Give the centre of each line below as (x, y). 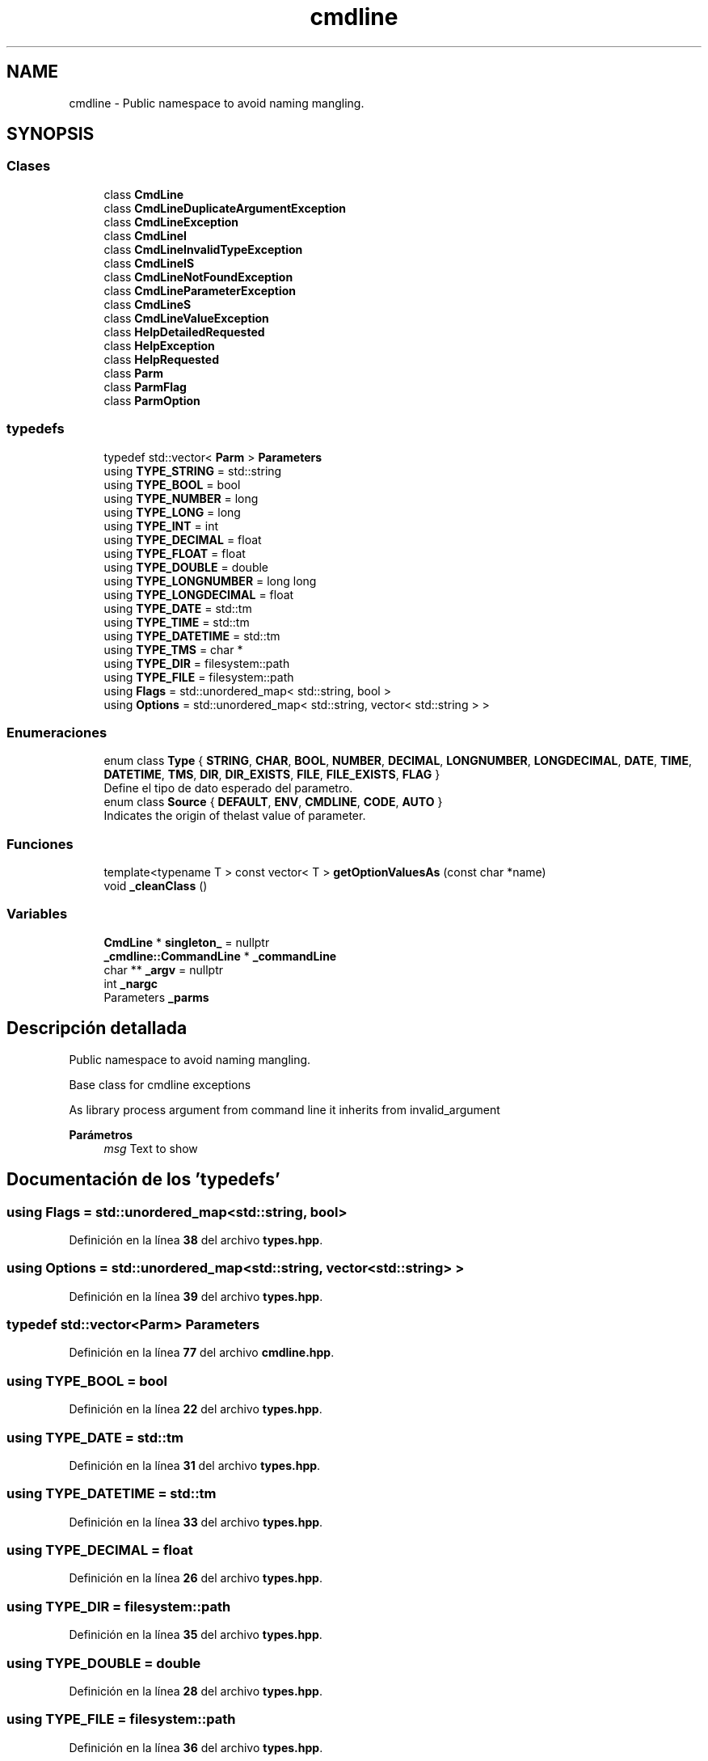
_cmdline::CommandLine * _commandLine (220, 956)
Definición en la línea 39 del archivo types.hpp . (196, 1296)
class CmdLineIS (149, 263)
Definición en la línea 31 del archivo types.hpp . (195, 1465)
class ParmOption (152, 400)
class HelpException (159, 345)
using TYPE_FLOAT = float (175, 553)
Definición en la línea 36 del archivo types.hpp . (196, 1747)
